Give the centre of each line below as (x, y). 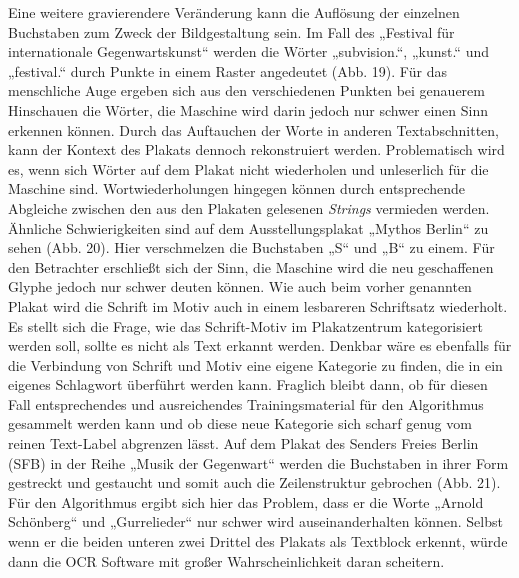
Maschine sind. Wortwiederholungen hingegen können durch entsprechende (236, 188)
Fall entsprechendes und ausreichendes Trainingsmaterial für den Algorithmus (246, 403)
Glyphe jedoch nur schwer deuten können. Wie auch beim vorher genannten (240, 286)
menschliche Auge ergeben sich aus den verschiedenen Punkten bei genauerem (246, 90)
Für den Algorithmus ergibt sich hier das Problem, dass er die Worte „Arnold (246, 501)
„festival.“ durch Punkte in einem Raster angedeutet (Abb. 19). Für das (227, 70)
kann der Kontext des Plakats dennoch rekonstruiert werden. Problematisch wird (256, 149)
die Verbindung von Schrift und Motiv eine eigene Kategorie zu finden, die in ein (255, 364)
